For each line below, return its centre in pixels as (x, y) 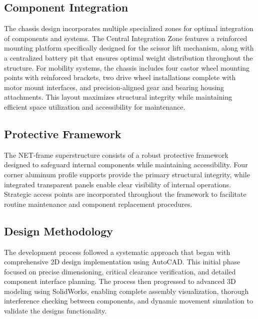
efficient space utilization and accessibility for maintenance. (95, 106)
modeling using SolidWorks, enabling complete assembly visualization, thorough (126, 291)
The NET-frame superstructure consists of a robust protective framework (116, 154)
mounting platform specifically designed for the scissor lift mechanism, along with (129, 48)
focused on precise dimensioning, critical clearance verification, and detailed (120, 271)
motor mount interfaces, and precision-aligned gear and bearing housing (114, 87)
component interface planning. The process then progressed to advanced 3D (120, 281)
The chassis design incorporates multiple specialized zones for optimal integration (129, 28)
